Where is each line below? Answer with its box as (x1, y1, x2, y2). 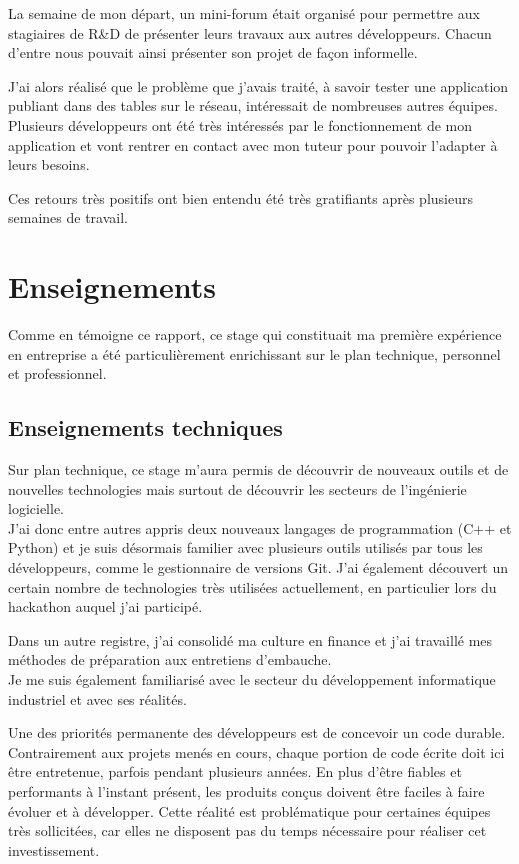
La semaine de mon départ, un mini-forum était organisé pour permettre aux (8, 3, 480, 23)
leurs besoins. (8, 154, 90, 175)
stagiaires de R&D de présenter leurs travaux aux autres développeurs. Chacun (8, 22, 492, 43)
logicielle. (8, 498, 64, 519)
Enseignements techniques (8, 412, 283, 443)
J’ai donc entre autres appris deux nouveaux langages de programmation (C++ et (8, 517, 512, 538)
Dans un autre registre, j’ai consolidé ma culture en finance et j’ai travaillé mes (8, 629, 493, 650)
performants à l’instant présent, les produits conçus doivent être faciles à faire (8, 780, 485, 801)
